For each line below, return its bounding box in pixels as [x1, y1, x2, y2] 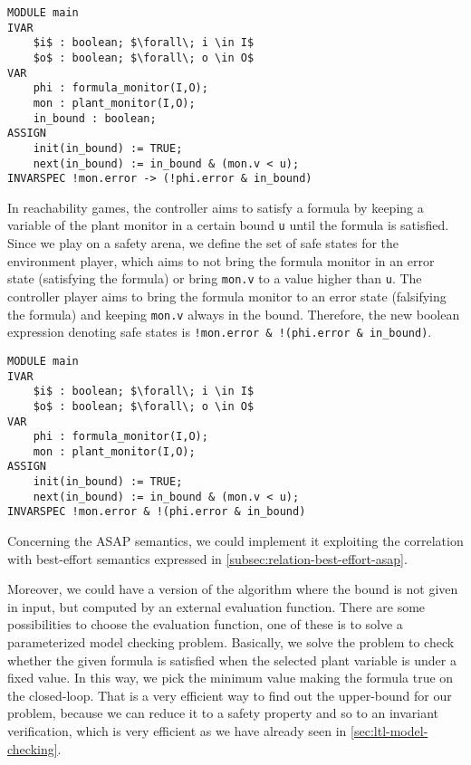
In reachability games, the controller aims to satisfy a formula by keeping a [7, 197, 424, 216]
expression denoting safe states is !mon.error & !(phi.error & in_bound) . [7, 322, 432, 341]
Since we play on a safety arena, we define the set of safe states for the [7, 234, 399, 253]
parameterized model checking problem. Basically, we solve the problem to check [7, 633, 455, 652]
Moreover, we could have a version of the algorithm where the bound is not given [7, 579, 458, 598]
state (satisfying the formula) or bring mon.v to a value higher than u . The [7, 269, 422, 288]
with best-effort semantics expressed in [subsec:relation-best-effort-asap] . [7, 549, 408, 568]
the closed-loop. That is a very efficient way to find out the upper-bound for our [7, 685, 452, 704]
